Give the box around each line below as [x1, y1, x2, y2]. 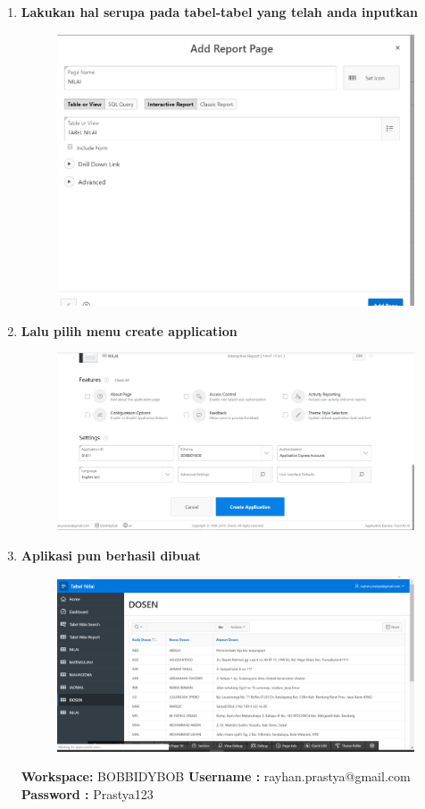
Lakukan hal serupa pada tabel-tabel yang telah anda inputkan [21, 3, 418, 21]
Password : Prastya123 [21, 784, 154, 803]
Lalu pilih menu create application [21, 321, 237, 340]
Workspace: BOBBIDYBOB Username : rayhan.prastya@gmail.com [21, 767, 411, 786]
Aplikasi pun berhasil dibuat [21, 545, 201, 564]
